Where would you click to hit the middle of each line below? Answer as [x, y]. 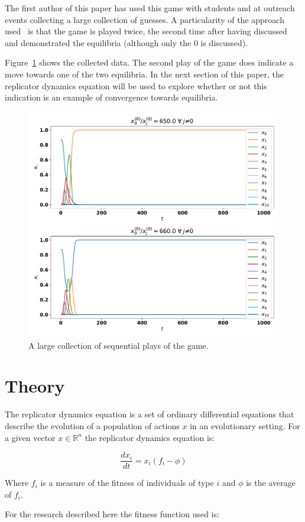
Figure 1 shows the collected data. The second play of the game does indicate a [149, 62]
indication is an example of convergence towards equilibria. [111, 97]
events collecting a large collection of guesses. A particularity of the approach [145, 19]
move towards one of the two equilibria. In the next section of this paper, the [145, 74]
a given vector [30, 437]
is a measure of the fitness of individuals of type [127, 483]
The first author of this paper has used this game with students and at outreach [150, 8]
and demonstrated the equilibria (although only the [98, 42]
